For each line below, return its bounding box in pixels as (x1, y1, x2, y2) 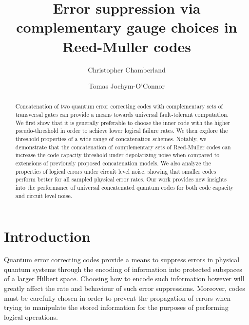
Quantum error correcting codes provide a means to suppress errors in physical (4, 254, 240, 265)
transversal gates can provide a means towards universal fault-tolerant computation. (15, 110, 229, 119)
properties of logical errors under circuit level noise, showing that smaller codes (15, 167, 216, 175)
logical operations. (4, 311, 58, 322)
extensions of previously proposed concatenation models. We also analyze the (15, 159, 211, 167)
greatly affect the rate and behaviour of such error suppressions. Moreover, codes (4, 283, 245, 293)
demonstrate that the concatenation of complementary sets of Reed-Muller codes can (15, 143, 231, 151)
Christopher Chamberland (88, 64, 166, 74)
